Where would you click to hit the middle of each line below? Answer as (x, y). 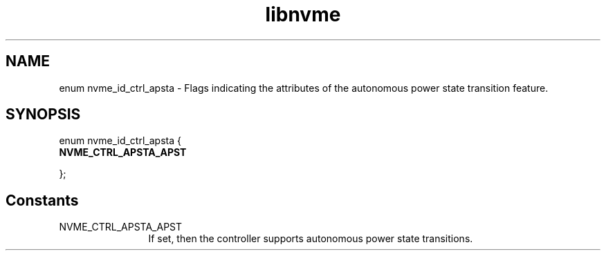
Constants (42, 200)
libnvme (303, 14)
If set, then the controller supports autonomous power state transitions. (311, 239)
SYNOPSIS (43, 115)
